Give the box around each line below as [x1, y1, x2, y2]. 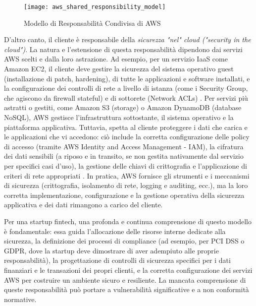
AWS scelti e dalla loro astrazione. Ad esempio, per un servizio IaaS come [4, 54, 228, 64]
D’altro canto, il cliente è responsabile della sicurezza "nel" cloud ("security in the [4, 34, 251, 45]
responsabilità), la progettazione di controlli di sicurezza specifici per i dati [4, 255, 231, 265]
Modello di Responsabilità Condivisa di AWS [24, 17, 161, 28]
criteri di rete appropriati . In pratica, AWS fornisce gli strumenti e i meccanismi [4, 170, 250, 181]
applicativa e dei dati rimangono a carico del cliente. [4, 199, 163, 210]
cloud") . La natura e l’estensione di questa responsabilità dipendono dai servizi [4, 44, 243, 54]
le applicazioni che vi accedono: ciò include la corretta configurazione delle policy [4, 131, 250, 142]
